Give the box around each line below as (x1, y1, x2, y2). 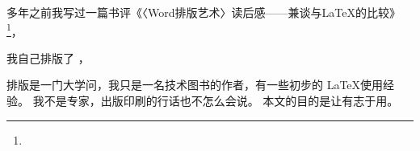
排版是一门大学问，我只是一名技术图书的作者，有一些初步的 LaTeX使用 (6, 76, 384, 93)
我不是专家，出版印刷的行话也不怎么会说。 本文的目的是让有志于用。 (32, 92, 399, 109)
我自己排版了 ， (6, 49, 90, 66)
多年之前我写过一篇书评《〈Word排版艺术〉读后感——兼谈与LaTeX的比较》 (6, 4, 401, 20)
